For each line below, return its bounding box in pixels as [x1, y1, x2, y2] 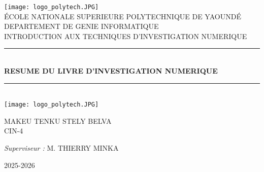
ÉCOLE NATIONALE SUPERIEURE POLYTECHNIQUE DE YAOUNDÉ [4, 11, 241, 21]
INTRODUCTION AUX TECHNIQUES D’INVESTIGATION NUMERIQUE [4, 30, 247, 41]
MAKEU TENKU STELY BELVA [4, 115, 112, 126]
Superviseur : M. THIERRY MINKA [4, 143, 119, 153]
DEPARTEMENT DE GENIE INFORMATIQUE [4, 21, 159, 31]
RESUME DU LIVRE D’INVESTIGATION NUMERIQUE [4, 65, 218, 76]
